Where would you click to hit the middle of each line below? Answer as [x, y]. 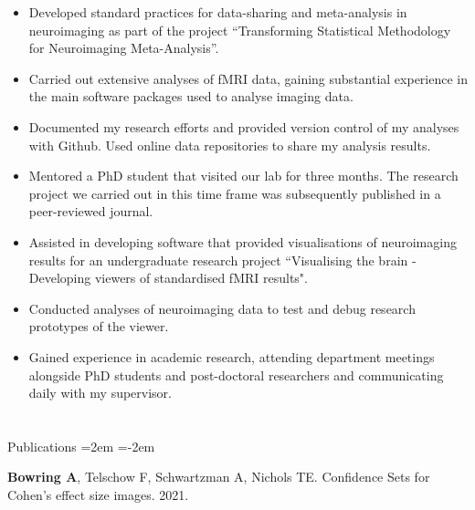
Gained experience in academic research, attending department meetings [232, 356]
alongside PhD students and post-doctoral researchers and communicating [236, 375]
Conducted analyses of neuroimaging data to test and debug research [222, 308]
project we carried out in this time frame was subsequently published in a [235, 193]
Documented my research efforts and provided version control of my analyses [244, 126]
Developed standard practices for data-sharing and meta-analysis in [218, 12]
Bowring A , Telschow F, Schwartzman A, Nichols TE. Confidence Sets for [219, 477]
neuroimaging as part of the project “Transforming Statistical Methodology [240, 30]
